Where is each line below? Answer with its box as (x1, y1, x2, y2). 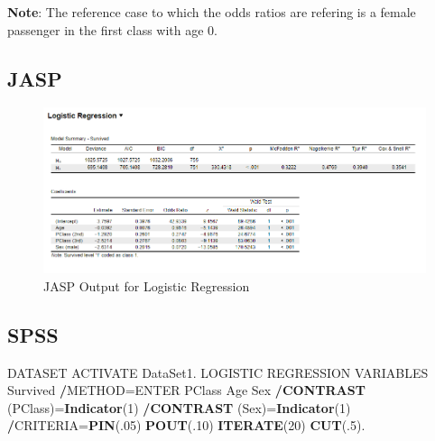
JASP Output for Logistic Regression (43, 276, 250, 295)
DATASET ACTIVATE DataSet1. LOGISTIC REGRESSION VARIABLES (7, 363, 429, 381)
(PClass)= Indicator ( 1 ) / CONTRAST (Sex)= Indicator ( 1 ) (7, 398, 351, 417)
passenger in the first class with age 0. (7, 20, 217, 39)
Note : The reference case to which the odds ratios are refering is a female (7, 3, 416, 21)
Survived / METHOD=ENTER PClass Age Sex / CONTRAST (7, 381, 366, 400)
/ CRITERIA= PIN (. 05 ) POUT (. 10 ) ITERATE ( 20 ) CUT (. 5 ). (7, 416, 366, 435)
